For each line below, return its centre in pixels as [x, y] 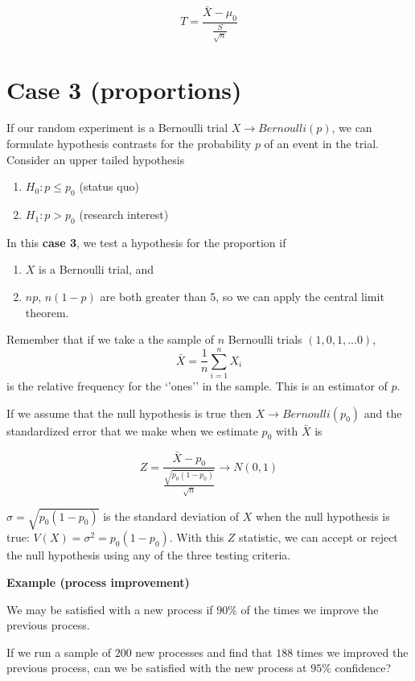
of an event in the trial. [321, 144]
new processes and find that [204, 652]
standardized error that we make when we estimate [132, 430]
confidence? [363, 668]
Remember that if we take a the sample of [111, 339]
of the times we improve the [310, 609]
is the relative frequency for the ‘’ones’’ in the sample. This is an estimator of [197, 385]
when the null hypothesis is [323, 516]
